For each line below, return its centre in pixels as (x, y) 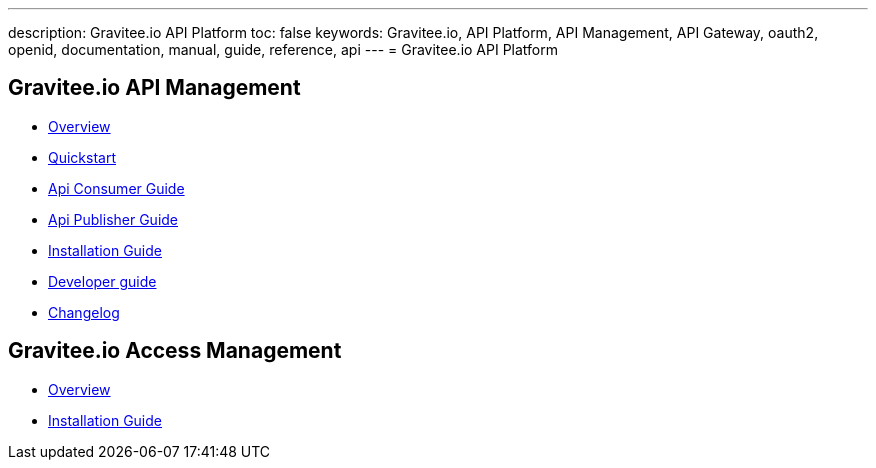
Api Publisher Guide (113, 219)
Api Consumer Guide (116, 188)
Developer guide (102, 281)
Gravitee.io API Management (154, 88)
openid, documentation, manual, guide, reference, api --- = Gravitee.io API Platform (283, 49)
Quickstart (82, 157)
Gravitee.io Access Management (175, 351)
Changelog (84, 312)
